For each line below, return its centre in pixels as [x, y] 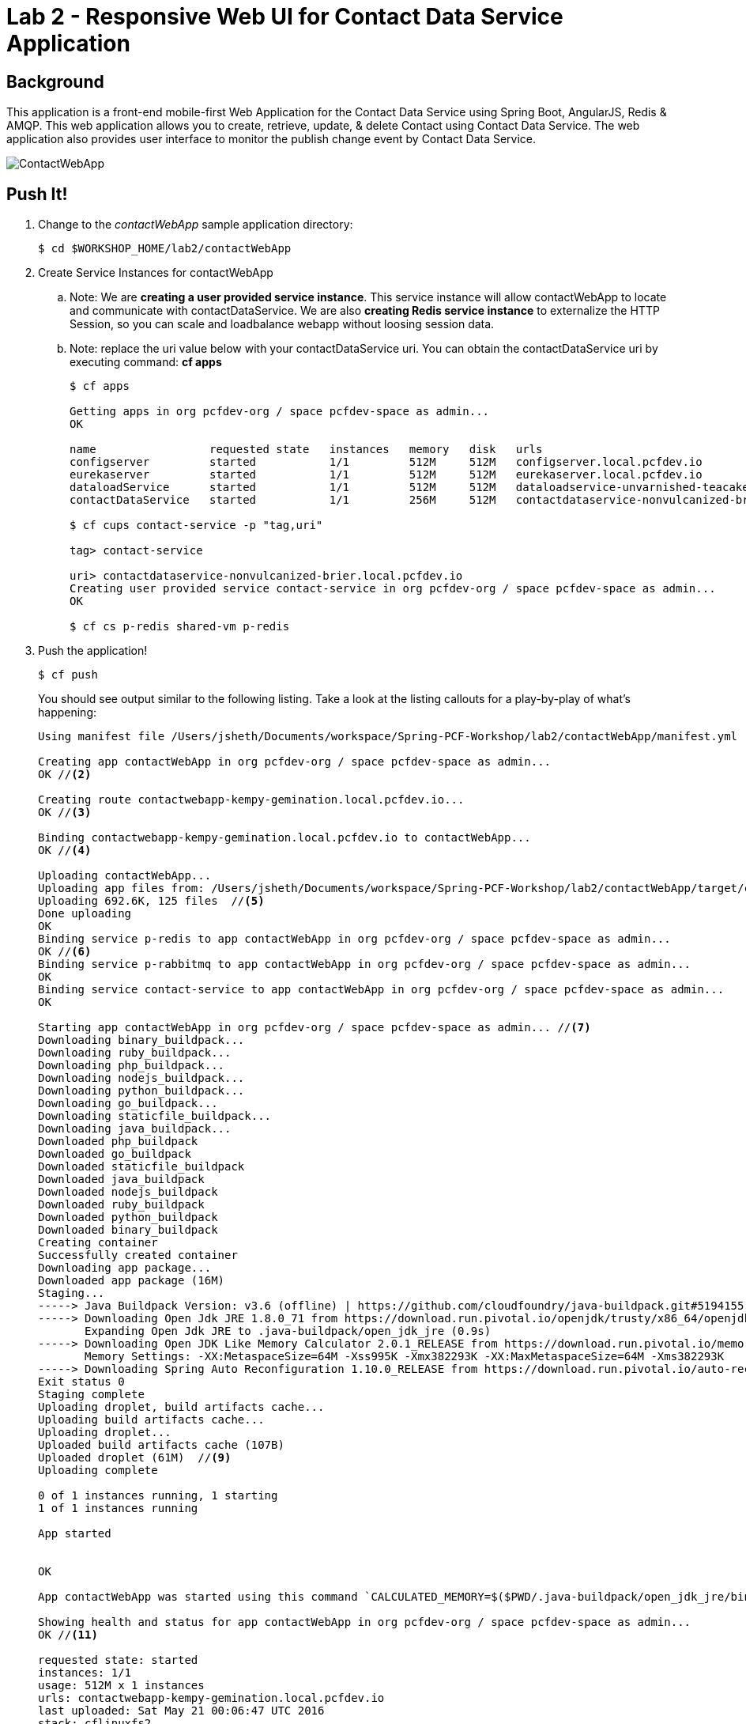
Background [55, 81]
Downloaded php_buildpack [118, 1142]
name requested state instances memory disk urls [306, 450]
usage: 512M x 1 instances [121, 1686]
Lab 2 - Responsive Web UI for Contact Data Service [285, 17]
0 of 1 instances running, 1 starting [158, 1496]
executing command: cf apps [146, 362]
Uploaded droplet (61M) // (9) [135, 1458]
